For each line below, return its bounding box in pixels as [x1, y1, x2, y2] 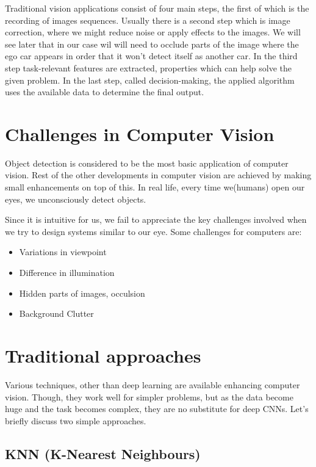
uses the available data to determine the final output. [5, 85, 204, 98]
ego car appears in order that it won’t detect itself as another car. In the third [5, 49, 298, 62]
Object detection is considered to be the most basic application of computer [5, 156, 289, 169]
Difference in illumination [19, 266, 115, 279]
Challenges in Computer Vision [5, 121, 275, 146]
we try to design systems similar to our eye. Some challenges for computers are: [5, 225, 302, 237]
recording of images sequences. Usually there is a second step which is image [5, 13, 290, 26]
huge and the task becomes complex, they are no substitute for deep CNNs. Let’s [5, 402, 309, 415]
